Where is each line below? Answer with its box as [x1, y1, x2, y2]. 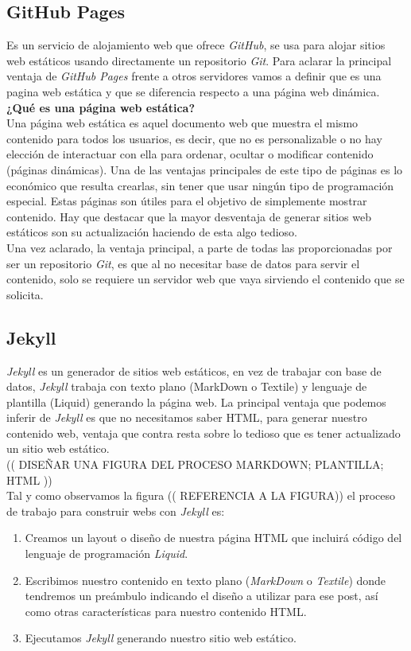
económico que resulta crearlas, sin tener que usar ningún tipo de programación [6, 177, 394, 193]
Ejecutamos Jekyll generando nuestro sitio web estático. [25, 630, 297, 646]
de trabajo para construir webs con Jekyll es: [6, 502, 225, 519]
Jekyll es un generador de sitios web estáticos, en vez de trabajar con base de [6, 362, 382, 379]
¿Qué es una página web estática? [6, 99, 195, 115]
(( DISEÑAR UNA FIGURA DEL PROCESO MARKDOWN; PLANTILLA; [6, 456, 384, 473]
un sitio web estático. [6, 440, 110, 457]
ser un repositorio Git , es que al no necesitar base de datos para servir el [6, 255, 360, 271]
